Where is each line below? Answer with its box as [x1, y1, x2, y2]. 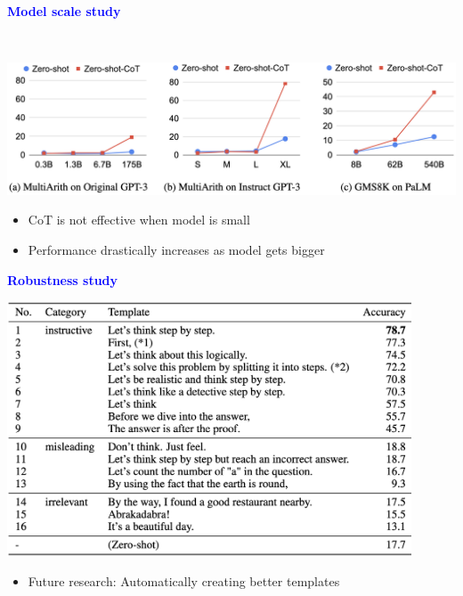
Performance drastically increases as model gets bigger [28, 241, 325, 259]
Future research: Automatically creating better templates [28, 572, 340, 591]
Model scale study [7, 2, 121, 20]
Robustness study [7, 270, 118, 289]
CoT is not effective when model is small [28, 210, 250, 229]
